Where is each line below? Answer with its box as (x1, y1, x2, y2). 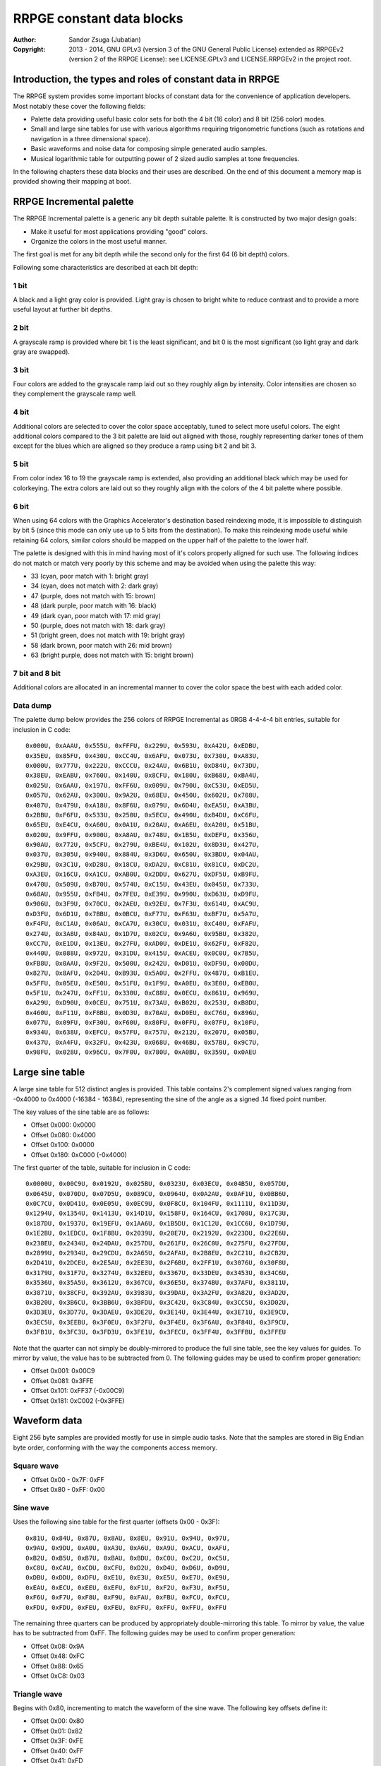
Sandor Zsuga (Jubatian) (68, 35, 141, 44)
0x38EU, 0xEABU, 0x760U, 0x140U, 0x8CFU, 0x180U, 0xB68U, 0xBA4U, (25, 771, 260, 780)
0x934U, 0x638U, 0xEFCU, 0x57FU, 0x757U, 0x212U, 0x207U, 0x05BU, (25, 1029, 260, 1036)
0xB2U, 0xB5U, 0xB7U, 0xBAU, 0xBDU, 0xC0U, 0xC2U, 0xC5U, (25, 1554, 231, 1562)
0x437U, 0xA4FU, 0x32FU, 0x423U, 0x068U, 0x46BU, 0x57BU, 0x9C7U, (25, 1038, 260, 1046)
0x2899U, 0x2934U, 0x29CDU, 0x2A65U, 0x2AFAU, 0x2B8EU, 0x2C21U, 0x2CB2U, (25, 1249, 290, 1257)
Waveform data (13, 1415, 83, 1427)
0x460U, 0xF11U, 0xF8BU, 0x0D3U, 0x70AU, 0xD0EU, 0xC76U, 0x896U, (25, 1009, 260, 1017)
